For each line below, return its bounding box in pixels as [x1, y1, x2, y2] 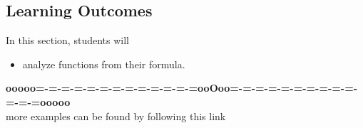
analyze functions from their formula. [22, 56, 185, 71]
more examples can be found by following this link [6, 108, 226, 123]
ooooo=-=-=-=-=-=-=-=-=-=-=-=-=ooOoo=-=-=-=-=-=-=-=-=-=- [6, 80, 358, 95]
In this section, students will [6, 33, 129, 48]
